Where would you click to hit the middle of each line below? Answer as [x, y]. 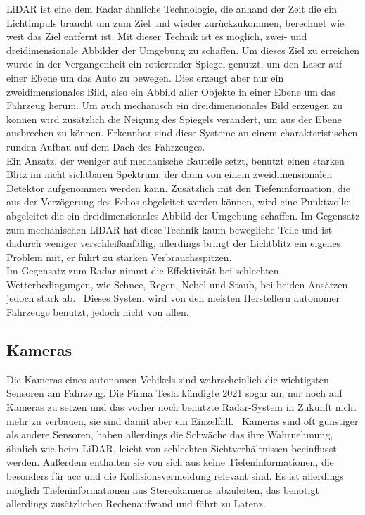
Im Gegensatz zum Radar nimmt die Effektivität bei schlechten [143, 271]
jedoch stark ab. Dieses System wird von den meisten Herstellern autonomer [173, 298]
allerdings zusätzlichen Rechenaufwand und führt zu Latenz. [136, 503]
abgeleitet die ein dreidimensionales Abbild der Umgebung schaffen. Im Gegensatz [183, 215]
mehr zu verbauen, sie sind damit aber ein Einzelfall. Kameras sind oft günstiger [182, 420]
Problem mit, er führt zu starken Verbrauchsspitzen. [119, 256]
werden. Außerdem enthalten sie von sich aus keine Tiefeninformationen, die [170, 462]
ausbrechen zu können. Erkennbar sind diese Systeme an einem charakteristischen [182, 133]
